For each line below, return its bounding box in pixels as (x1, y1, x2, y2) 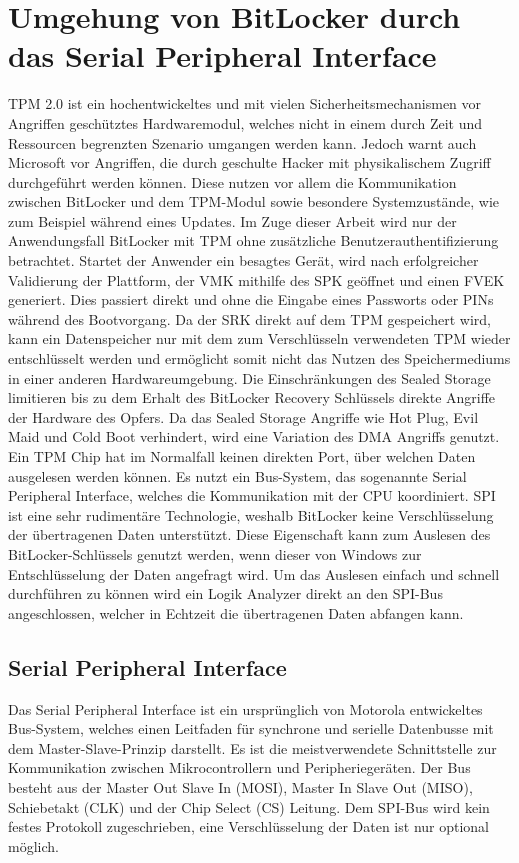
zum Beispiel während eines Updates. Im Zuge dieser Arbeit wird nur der (8, 210, 457, 231)
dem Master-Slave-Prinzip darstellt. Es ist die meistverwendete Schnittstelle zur (8, 737, 497, 758)
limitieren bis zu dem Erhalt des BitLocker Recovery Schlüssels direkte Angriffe (8, 387, 496, 408)
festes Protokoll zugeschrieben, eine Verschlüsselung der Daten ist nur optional (8, 816, 490, 837)
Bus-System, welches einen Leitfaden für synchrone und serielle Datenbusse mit (8, 718, 494, 739)
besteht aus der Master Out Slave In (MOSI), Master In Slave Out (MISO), (8, 776, 473, 797)
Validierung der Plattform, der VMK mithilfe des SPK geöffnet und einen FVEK (8, 269, 505, 290)
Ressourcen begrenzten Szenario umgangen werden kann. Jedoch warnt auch (8, 132, 477, 153)
